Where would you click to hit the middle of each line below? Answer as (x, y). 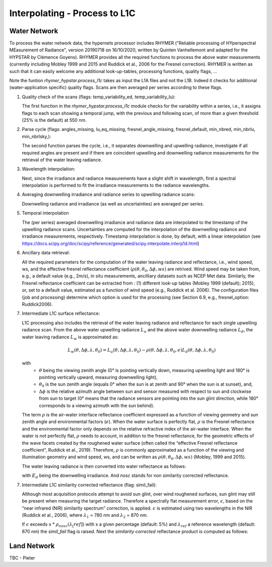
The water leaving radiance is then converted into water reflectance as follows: (104, 466)
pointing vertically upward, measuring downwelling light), (98, 377)
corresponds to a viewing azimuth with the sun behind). (97, 405)
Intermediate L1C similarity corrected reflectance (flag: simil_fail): (89, 485)
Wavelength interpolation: (49, 169)
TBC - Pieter (22, 558)
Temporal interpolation (45, 213)
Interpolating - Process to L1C (72, 13)
